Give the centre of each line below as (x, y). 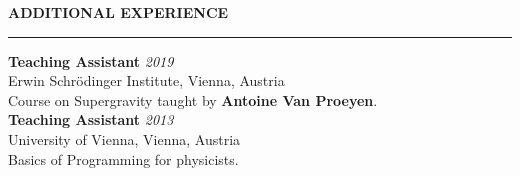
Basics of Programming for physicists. (123, 158)
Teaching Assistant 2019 (91, 60)
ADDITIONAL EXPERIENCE (118, 12)
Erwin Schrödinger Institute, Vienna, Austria (146, 80)
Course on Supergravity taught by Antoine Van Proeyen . (193, 99)
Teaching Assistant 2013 (91, 119)
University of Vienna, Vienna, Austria (124, 138)
